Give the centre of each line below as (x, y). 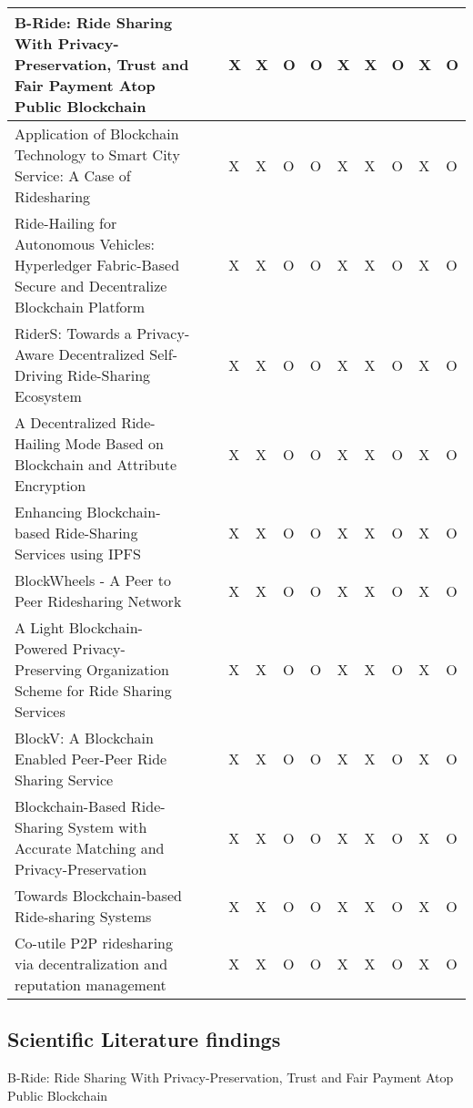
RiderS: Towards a (73, 333)
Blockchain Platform (80, 307)
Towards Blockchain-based (98, 895)
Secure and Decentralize (91, 286)
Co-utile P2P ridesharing (94, 943)
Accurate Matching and (90, 848)
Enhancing (49, 512)
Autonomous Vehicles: (85, 244)
